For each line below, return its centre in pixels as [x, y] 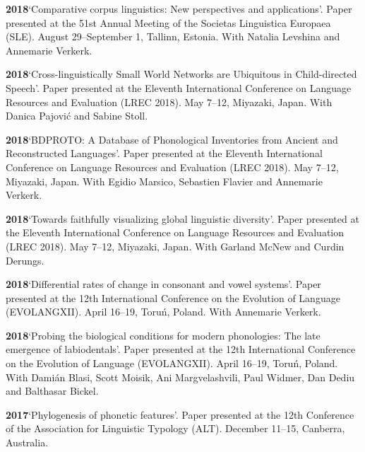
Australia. [27, 442]
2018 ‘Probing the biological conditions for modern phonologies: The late [163, 335]
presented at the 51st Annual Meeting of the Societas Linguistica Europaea [168, 22]
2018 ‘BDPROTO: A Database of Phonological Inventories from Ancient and [172, 139]
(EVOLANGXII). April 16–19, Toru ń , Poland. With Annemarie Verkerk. [163, 312]
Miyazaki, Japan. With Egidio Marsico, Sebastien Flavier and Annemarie [164, 181]
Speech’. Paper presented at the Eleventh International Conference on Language [179, 87]
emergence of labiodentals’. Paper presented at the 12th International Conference [181, 349]
